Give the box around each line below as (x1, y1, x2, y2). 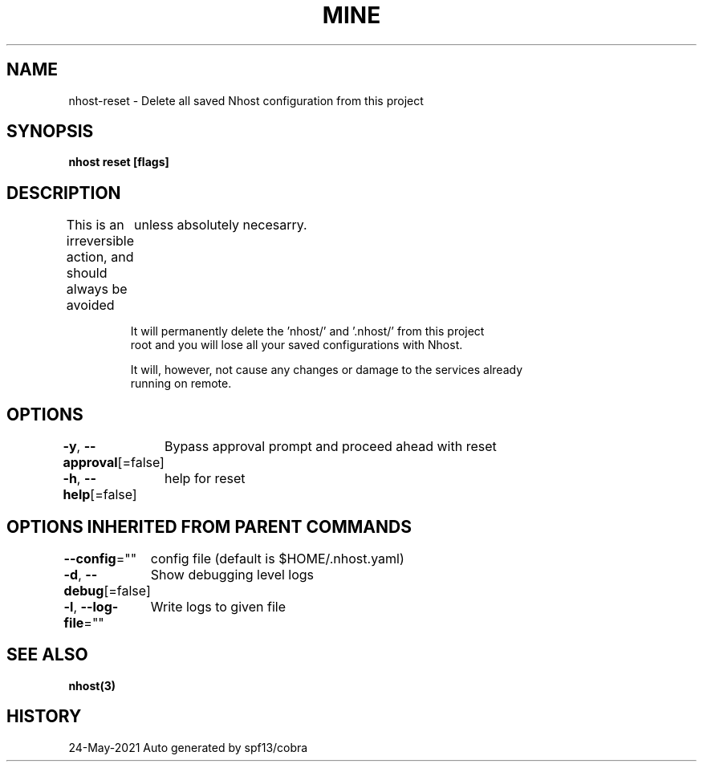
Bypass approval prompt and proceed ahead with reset (164, 438, 497, 455)
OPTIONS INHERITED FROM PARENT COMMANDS (6, 516, 412, 537)
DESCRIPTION (6, 182, 121, 203)
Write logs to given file (150, 598, 286, 615)
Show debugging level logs (150, 566, 315, 583)
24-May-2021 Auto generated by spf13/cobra (68, 740, 308, 754)
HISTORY (6, 706, 82, 727)
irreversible (66, 233, 135, 250)
